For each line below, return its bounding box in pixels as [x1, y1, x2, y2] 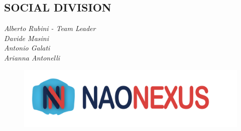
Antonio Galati [4, 42, 50, 53]
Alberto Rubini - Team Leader [4, 23, 96, 33]
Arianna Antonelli [4, 52, 60, 62]
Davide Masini [4, 32, 49, 43]
